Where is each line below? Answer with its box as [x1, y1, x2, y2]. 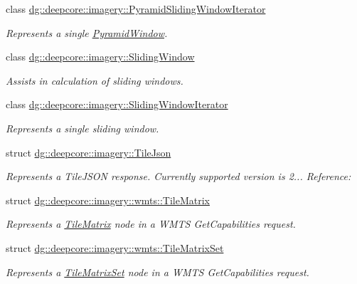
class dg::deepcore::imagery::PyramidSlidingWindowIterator [6, 1, 266, 16]
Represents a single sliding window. [6, 120, 159, 135]
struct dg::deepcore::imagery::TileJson [6, 144, 171, 159]
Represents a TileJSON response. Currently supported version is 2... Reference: [6, 169, 351, 184]
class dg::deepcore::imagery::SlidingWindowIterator [6, 97, 228, 112]
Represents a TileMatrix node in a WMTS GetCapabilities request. [6, 216, 296, 231]
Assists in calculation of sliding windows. [6, 73, 183, 88]
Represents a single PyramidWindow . [6, 25, 168, 40]
